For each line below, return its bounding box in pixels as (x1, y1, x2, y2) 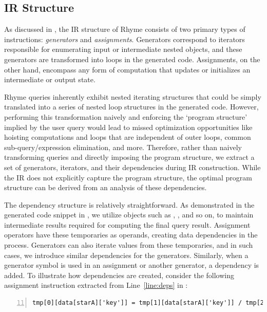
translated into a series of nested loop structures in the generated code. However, (4, 101, 259, 112)
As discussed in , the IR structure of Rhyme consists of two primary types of (4, 24, 245, 34)
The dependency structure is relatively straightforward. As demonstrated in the (4, 199, 255, 210)
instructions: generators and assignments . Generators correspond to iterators (4, 33, 245, 44)
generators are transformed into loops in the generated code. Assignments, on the (4, 53, 260, 64)
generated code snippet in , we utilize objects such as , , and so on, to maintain (4, 209, 254, 220)
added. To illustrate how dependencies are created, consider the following (4, 269, 234, 280)
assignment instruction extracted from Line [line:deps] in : (4, 280, 188, 290)
